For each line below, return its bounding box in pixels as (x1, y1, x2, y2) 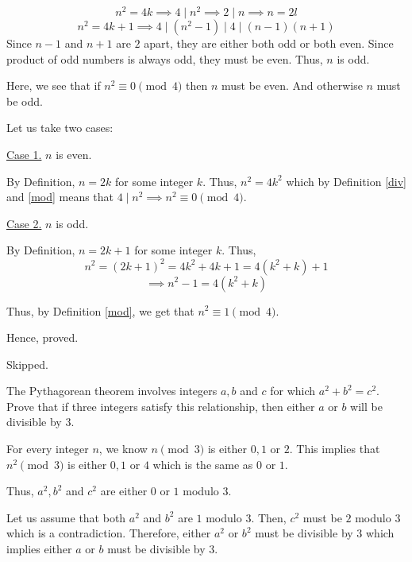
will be (350, 397, 383, 414)
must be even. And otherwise (221, 77, 363, 94)
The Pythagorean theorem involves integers (6, 382, 218, 399)
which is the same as (152, 455, 253, 472)
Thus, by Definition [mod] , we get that (6, 302, 194, 319)
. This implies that (289, 440, 380, 457)
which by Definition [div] (286, 172, 406, 189)
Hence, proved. (6, 329, 79, 346)
